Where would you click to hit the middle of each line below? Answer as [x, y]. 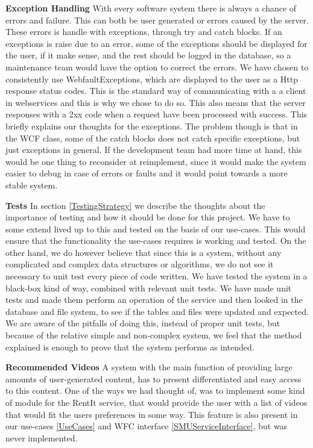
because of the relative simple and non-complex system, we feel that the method [154, 335]
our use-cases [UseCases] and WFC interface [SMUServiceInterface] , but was [147, 426]
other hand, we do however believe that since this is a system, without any [144, 252]
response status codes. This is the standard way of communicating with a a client [156, 91]
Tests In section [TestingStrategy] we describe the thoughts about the [135, 205]
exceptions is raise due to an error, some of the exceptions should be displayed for [156, 43]
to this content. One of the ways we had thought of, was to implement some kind [155, 390]
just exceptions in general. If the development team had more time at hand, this [154, 150]
